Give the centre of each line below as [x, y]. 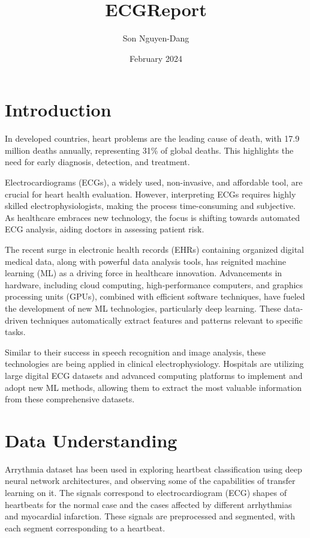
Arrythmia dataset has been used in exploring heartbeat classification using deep [154, 469]
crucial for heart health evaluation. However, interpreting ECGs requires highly [151, 194]
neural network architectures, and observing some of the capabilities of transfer [150, 481]
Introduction [58, 110]
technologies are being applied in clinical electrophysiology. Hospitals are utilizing [154, 364]
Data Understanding [91, 440]
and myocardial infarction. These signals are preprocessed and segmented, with [150, 516]
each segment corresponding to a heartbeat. [85, 527]
